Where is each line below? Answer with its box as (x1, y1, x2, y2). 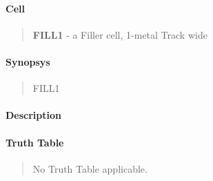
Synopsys (6, 54, 50, 68)
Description (6, 108, 62, 122)
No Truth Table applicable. (32, 161, 148, 175)
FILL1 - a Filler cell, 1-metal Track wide (32, 27, 207, 41)
